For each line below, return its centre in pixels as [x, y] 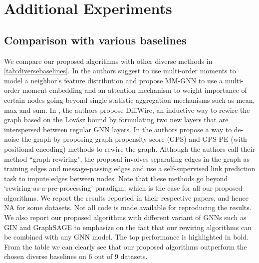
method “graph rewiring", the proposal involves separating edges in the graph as [127, 158]
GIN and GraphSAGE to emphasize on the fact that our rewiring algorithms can [128, 227]
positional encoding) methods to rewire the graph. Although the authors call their [129, 148]
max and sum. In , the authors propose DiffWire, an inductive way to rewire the [127, 110]
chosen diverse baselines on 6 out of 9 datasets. [76, 256]
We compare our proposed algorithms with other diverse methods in [108, 61]
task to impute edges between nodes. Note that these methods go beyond [116, 178]
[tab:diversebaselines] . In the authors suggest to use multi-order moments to [120, 71]
